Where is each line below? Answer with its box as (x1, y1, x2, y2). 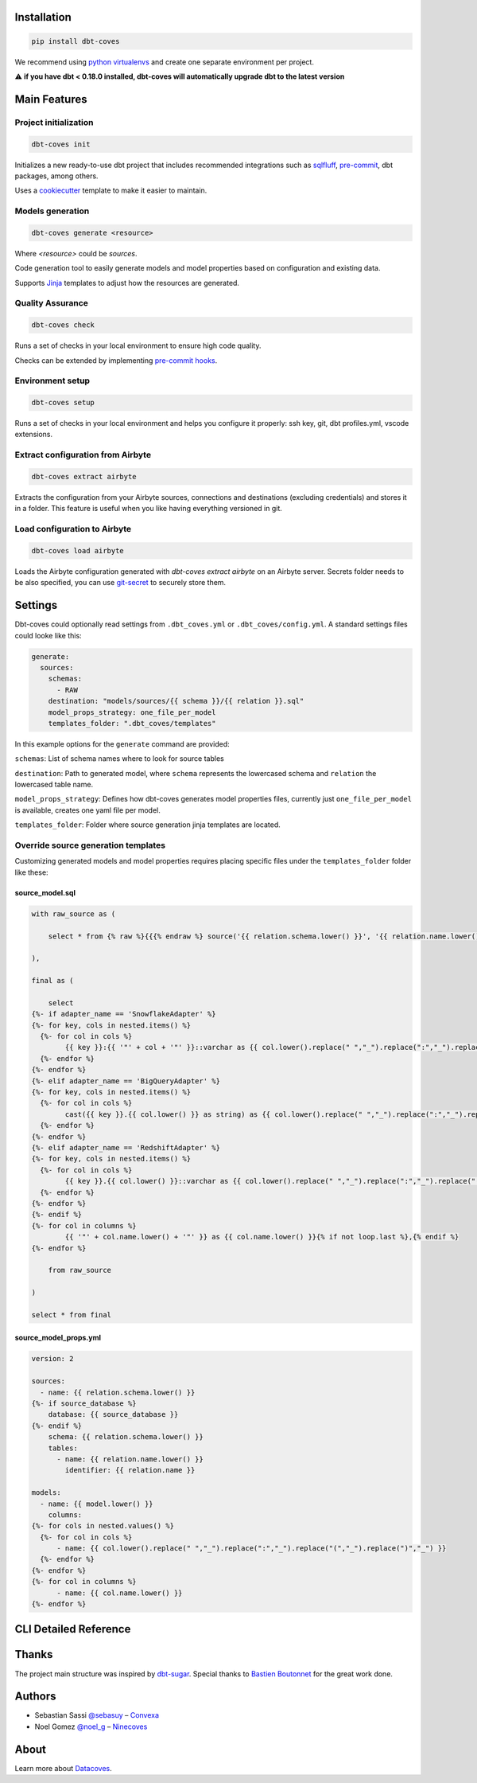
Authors (14, 1690, 56, 1703)
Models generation (14, 205, 90, 217)
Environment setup (14, 375, 91, 386)
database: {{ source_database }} (48, 1410, 179, 1419)
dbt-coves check (31, 321, 95, 330)
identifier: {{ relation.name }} (64, 1465, 196, 1475)
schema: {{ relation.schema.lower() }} (48, 1433, 204, 1442)
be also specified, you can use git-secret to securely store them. (14, 578, 227, 587)
